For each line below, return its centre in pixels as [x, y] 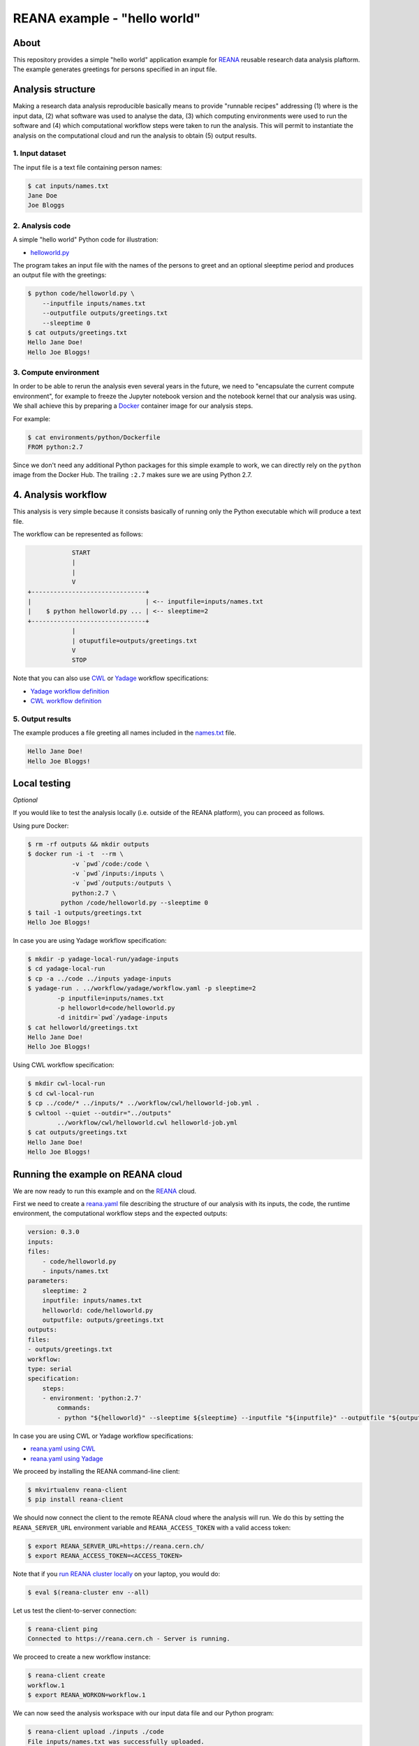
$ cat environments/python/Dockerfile [94, 437]
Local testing [42, 783]
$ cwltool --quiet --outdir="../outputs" [100, 1113]
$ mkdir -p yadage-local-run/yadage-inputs [103, 959]
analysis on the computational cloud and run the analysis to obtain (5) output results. [135, 135]
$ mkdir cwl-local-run [66, 1084]
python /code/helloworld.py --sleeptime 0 [134, 903]
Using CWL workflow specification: [64, 1065]
